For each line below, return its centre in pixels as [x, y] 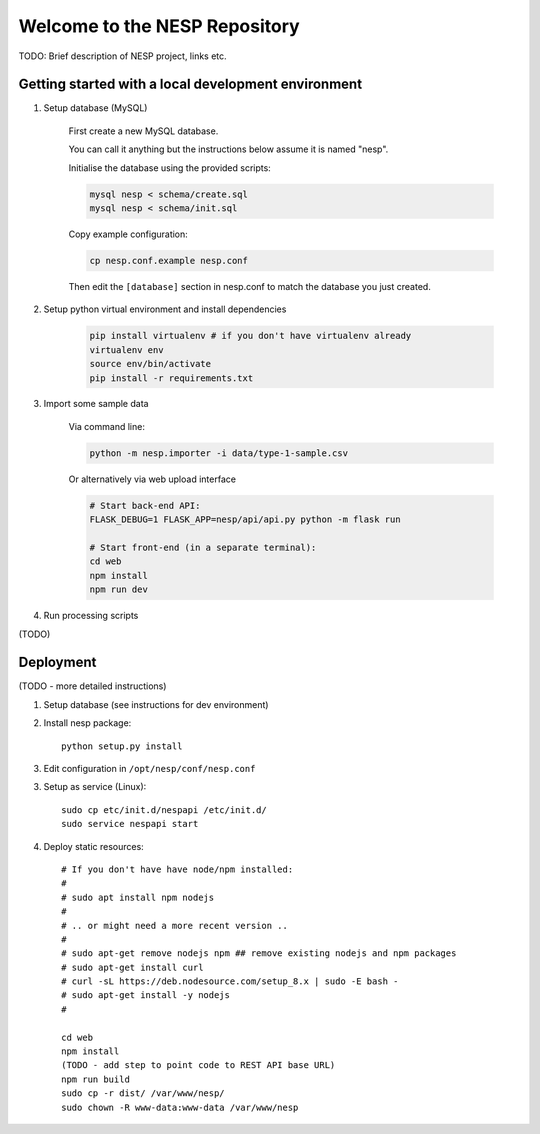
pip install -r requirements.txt [171, 378]
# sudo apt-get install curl [132, 967]
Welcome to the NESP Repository [159, 26]
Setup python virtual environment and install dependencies [165, 309]
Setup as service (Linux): [95, 787]
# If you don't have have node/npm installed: [177, 869]
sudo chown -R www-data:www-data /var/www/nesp [180, 1107]
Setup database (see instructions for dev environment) [156, 704]
